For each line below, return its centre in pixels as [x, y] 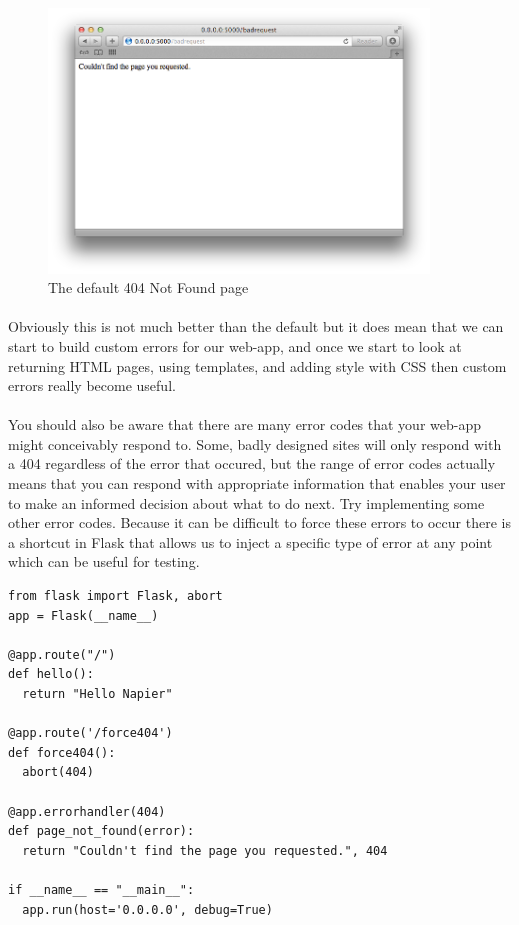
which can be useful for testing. [104, 561]
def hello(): [51, 674]
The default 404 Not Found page [148, 287]
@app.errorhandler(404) [87, 811]
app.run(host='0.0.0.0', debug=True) [147, 909]
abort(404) [58, 772]
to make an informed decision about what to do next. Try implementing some [246, 502]
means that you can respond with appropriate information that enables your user [257, 483]
